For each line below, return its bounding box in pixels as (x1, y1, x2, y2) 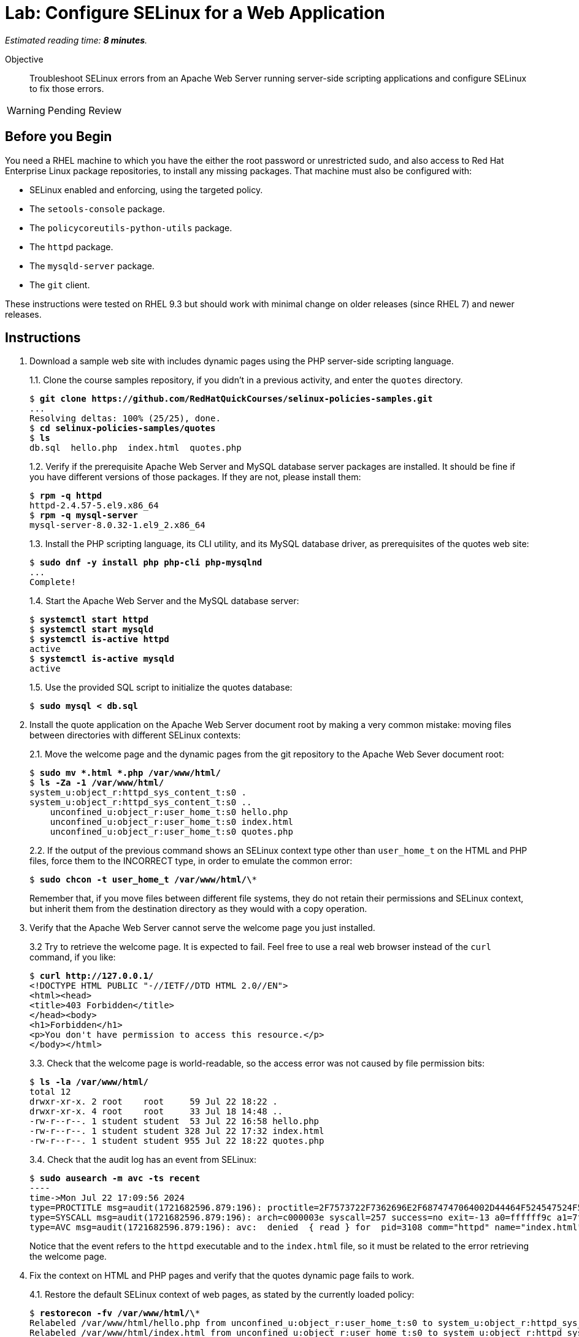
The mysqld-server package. (29, 260, 155, 271)
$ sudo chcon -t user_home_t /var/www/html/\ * (29, 875, 257, 885)
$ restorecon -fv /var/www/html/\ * (29, 1308, 201, 1319)
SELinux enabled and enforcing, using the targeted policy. (29, 184, 263, 195)
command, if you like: (29, 952, 116, 963)
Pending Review (47, 104, 122, 117)
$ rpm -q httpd (29, 491, 102, 501)
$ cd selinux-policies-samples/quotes (29, 423, 216, 434)
